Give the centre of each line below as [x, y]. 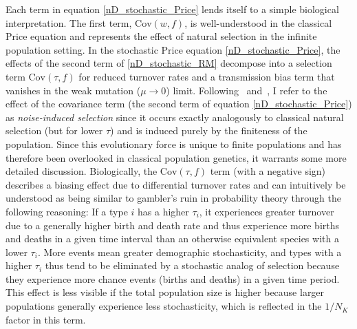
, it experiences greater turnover [267, 211]
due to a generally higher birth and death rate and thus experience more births [173, 225]
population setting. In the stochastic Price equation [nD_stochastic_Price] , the [173, 49]
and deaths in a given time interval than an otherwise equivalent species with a [172, 238]
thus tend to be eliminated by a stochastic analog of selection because [192, 265]
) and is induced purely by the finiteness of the [209, 130]
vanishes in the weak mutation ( [73, 90]
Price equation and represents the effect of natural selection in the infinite [161, 36]
